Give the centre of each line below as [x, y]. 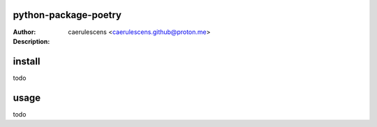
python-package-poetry [67, 15]
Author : [24, 32]
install [27, 61]
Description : [31, 41]
